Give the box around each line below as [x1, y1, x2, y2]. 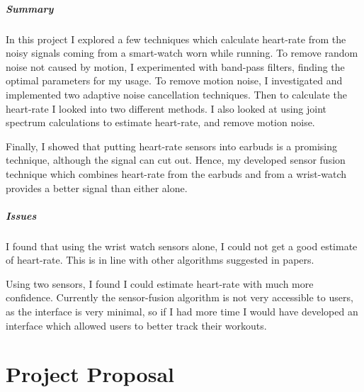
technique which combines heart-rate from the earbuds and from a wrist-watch [6, 166, 347, 181]
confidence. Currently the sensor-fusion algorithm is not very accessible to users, [6, 290, 353, 305]
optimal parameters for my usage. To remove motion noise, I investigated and [6, 73, 343, 88]
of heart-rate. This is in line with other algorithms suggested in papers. [6, 252, 314, 267]
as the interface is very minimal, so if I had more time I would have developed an [6, 304, 358, 319]
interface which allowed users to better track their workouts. [6, 318, 267, 332]
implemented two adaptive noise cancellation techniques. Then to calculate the [6, 86, 347, 101]
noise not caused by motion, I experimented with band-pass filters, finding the [6, 59, 345, 74]
